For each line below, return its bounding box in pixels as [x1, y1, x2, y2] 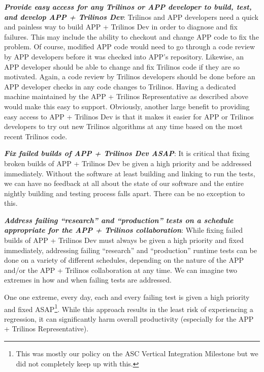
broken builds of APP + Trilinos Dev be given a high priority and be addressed [4, 158, 252, 168]
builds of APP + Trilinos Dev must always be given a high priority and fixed [4, 235, 244, 245]
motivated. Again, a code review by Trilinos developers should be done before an [4, 71, 255, 82]
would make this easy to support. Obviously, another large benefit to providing [4, 101, 250, 111]
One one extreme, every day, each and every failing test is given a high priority [4, 292, 250, 302]
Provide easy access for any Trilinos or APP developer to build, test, [4, 2, 252, 12]
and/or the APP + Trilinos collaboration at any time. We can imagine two [4, 264, 238, 275]
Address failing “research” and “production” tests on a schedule [4, 214, 234, 225]
